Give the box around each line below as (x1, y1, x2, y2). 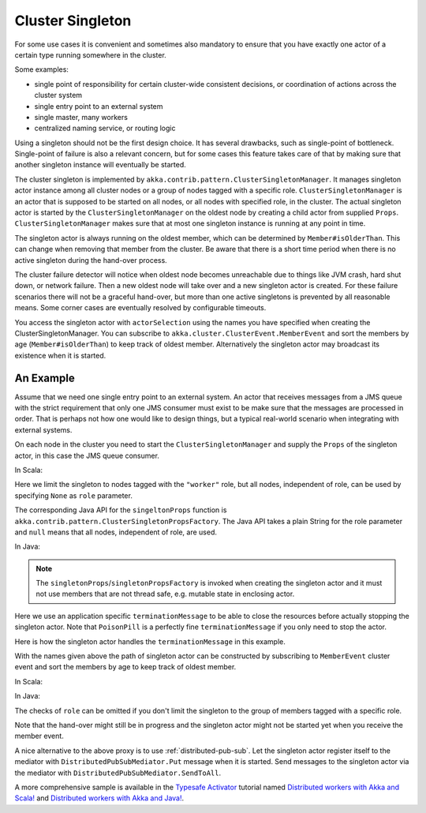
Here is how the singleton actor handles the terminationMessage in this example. (14, 636, 286, 646)
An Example (14, 371, 75, 384)
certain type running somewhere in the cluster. (14, 50, 167, 59)
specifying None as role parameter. (14, 490, 133, 500)
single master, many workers (34, 112, 128, 122)
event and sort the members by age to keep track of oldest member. (14, 662, 237, 672)
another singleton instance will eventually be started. (14, 160, 187, 170)
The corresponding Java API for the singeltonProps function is (14, 505, 227, 515)
